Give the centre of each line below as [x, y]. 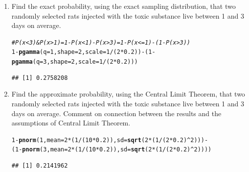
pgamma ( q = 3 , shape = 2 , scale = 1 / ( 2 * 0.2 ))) [75, 62]
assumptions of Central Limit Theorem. [71, 123]
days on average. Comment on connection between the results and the [116, 113]
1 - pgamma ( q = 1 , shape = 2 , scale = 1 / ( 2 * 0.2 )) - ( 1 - [83, 52]
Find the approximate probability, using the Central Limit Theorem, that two [128, 94]
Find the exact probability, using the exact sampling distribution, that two [124, 6]
